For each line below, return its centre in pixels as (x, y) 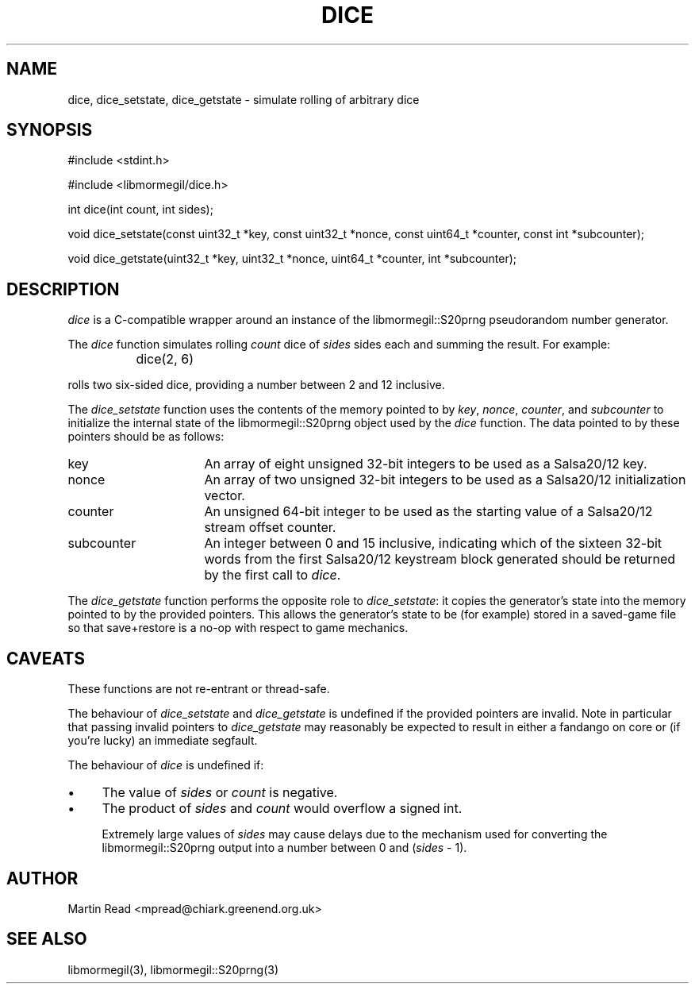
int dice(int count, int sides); (140, 210)
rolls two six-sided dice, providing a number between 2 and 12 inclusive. (256, 385)
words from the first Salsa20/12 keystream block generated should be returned (440, 559)
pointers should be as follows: (146, 437)
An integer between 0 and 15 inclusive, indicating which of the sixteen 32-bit (433, 543)
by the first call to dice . (273, 575)
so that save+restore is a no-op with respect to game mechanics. (238, 628)
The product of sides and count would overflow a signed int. (282, 809)
